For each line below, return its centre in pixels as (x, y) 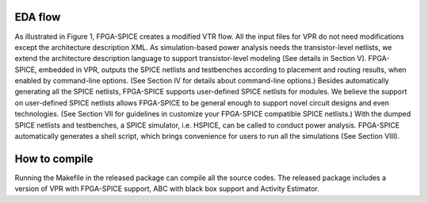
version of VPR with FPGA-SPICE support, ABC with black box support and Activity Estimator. (167, 189)
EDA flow (38, 17)
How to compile (54, 159)
